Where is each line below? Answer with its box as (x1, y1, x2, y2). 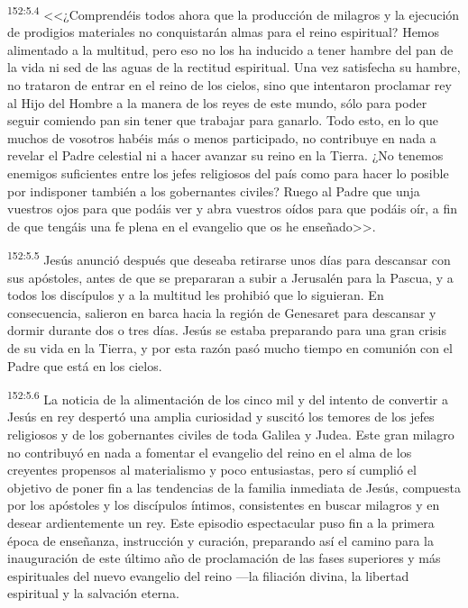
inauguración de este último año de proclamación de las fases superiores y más (7, 549, 441, 567)
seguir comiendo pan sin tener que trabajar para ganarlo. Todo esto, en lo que (7, 111, 439, 130)
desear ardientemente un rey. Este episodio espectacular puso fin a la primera (7, 513, 435, 531)
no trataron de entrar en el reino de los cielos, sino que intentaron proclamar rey (7, 76, 452, 95)
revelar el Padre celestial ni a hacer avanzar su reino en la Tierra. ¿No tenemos (7, 146, 444, 165)
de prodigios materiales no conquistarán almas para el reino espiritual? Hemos (7, 23, 440, 41)
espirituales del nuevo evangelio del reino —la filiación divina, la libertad (7, 566, 409, 585)
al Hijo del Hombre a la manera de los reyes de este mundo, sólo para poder (7, 93, 427, 112)
